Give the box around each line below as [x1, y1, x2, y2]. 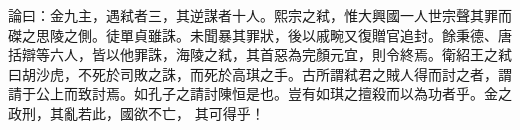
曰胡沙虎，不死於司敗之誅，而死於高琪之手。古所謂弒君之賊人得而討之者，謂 [8, 63, 512, 84]
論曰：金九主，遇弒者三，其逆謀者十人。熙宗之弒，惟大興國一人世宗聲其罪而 [8, 5, 512, 25]
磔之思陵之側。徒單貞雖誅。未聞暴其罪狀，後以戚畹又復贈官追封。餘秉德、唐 [8, 24, 512, 45]
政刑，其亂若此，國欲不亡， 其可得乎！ [8, 102, 265, 123]
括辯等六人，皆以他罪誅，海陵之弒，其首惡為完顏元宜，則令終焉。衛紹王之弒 [8, 44, 512, 65]
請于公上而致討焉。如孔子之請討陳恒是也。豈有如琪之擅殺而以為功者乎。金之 [8, 83, 512, 104]
